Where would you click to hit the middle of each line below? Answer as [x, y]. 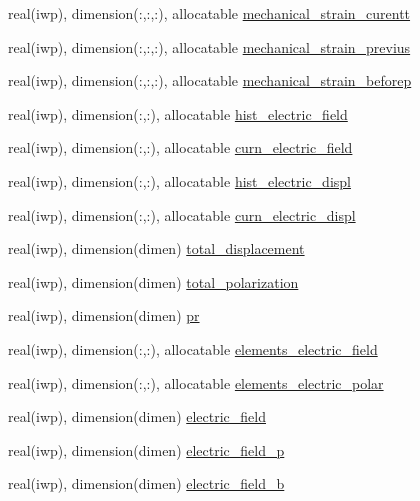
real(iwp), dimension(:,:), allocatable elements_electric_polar [196, 382]
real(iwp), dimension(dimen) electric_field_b [146, 483]
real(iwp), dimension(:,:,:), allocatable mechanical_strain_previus [209, 46]
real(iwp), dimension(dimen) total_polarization [153, 281]
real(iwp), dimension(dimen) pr [104, 315]
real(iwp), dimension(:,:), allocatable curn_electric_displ [182, 214]
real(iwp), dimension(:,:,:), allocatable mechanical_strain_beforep [210, 80]
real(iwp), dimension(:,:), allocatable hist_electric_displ [179, 180]
